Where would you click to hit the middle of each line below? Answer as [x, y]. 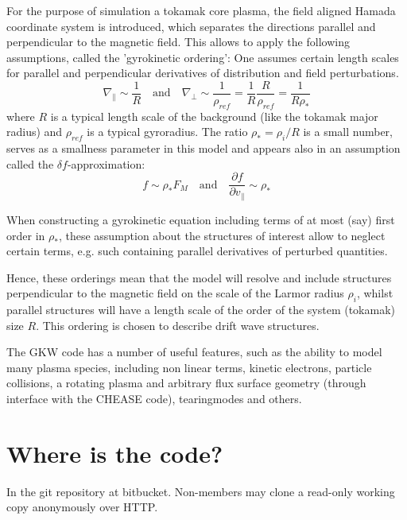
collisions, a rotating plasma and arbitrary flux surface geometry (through [186, 383]
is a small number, [348, 132]
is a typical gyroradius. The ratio [167, 132]
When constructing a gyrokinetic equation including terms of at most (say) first [201, 219]
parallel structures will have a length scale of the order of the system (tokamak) [201, 310]
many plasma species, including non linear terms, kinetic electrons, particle [189, 367]
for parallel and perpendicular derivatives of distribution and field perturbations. [203, 73]
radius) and [35, 132]
